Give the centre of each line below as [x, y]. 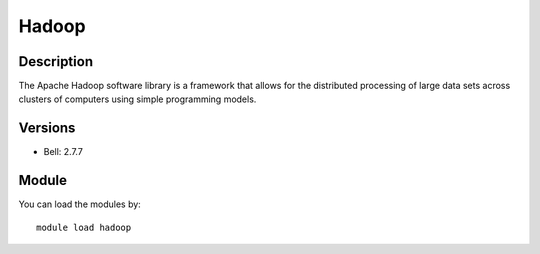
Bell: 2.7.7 [63, 152]
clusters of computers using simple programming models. [137, 99]
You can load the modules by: [80, 204]
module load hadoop [84, 227]
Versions [47, 128]
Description [56, 61]
